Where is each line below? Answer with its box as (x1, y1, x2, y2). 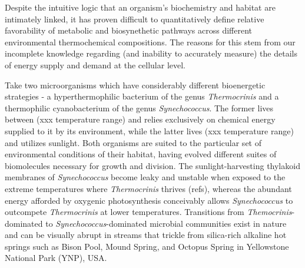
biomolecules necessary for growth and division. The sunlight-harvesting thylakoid (5, 159, 300, 171)
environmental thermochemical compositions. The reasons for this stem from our (5, 35, 296, 48)
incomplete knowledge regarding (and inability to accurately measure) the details (5, 47, 297, 59)
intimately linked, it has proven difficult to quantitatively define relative (5, 12, 264, 25)
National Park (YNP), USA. (5, 252, 107, 264)
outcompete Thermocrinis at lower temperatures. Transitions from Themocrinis (5, 206, 292, 218)
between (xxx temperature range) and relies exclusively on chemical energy (5, 113, 276, 125)
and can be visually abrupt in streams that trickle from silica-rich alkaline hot (5, 229, 287, 241)
